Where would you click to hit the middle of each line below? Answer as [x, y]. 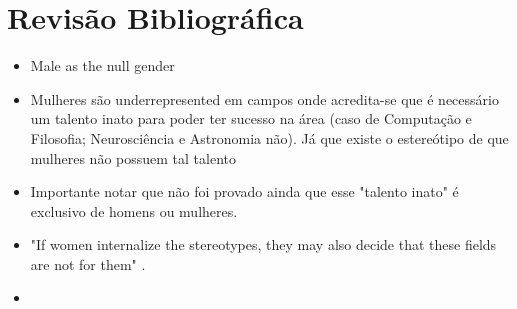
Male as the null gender [102, 65]
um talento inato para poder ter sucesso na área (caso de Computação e [251, 118]
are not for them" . [88, 263]
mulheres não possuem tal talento [133, 157]
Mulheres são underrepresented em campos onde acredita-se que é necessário [264, 98]
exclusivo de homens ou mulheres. [134, 210]
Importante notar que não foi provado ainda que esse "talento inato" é [244, 191]
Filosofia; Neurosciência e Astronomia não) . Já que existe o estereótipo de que [269, 137]
